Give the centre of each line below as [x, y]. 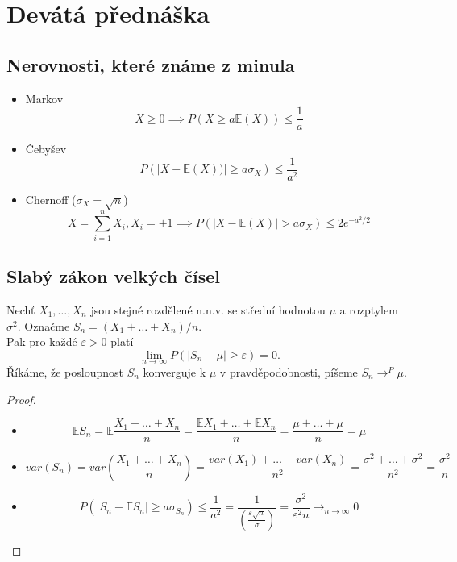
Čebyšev [46, 149]
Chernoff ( [51, 199]
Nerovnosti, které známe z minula [151, 64]
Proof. [21, 399]
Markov [44, 98]
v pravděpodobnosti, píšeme [289, 371]
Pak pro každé [42, 341]
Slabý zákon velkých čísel [114, 276]
